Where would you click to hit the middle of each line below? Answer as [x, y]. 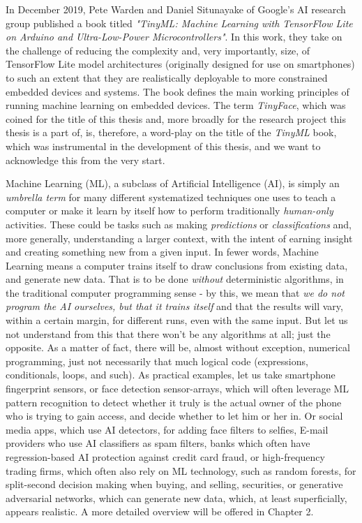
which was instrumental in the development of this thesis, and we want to [163, 146]
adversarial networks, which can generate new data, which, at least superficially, [176, 498]
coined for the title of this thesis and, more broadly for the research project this [176, 118]
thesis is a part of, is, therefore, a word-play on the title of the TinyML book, [171, 132]
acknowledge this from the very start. [85, 160]
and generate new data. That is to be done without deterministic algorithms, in [175, 279]
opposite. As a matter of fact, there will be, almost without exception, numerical [178, 347]
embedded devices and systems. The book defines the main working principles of [178, 91]
